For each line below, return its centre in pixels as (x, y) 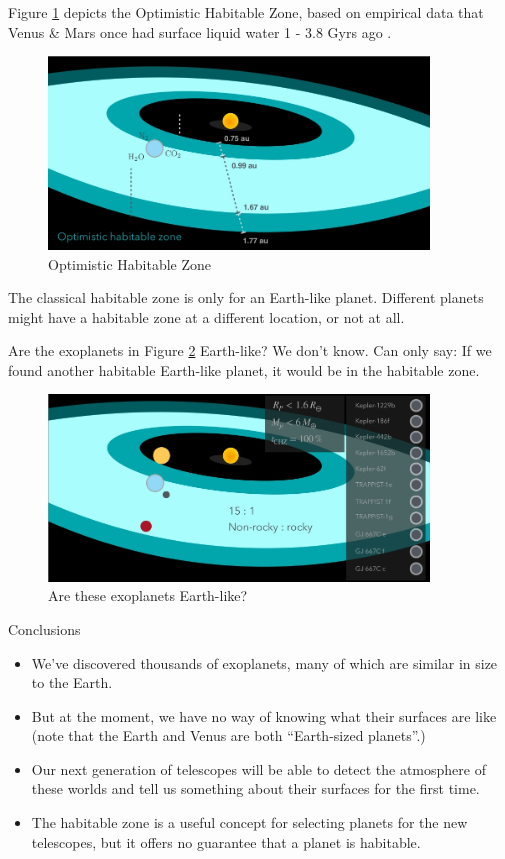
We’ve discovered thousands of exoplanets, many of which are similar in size (264, 662)
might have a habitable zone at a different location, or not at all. (206, 316)
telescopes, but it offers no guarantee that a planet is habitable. (226, 841)
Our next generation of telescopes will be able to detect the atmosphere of (258, 768)
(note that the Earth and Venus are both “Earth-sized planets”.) (228, 735)
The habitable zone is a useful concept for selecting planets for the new (249, 822)
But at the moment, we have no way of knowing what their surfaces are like (264, 715)
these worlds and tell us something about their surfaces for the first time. (255, 788)
